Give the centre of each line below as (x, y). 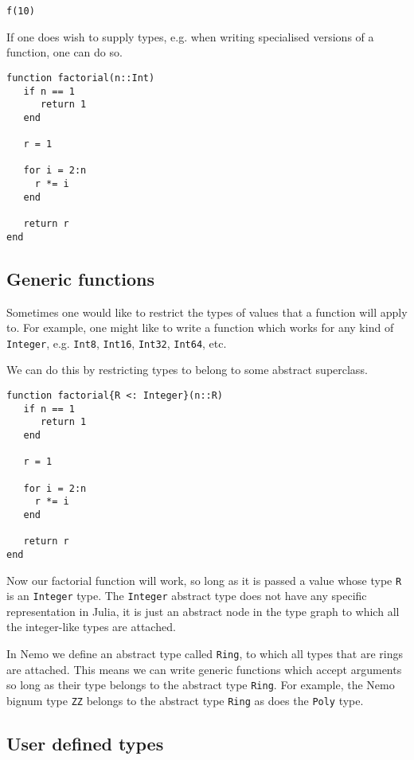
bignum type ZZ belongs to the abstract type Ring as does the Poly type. (185, 700)
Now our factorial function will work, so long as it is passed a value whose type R (204, 580)
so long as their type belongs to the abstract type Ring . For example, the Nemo (201, 685)
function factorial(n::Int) (81, 78)
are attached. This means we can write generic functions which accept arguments (204, 669)
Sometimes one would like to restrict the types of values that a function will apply (207, 312)
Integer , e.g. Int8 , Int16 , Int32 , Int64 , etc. (117, 343)
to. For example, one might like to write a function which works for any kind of (200, 327)
